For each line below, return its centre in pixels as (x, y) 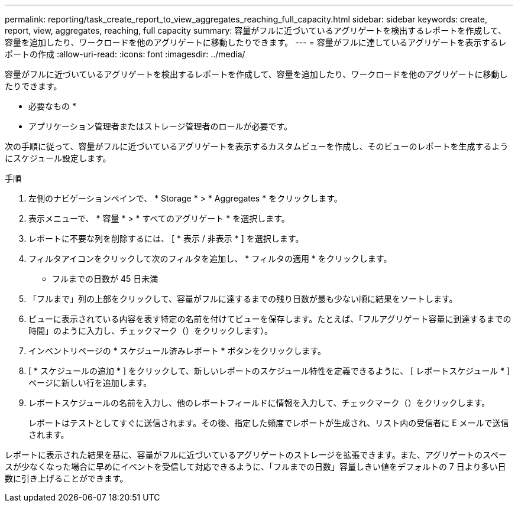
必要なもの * (52, 106)
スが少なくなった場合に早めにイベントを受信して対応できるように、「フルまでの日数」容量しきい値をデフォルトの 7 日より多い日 (255, 467)
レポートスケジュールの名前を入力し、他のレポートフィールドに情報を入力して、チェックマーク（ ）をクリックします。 (259, 403)
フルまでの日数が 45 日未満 (105, 279)
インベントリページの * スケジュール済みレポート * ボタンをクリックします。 (177, 351)
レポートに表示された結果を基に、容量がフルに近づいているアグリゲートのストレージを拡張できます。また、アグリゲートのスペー (256, 455)
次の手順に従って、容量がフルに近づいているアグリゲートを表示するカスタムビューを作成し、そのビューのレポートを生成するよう (257, 146)
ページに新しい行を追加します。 (90, 383)
